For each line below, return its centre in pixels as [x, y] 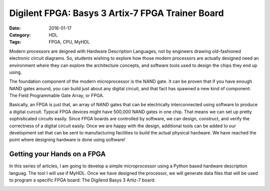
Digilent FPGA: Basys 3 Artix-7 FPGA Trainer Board [117, 13]
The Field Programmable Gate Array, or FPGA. [57, 96]
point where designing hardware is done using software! [67, 140]
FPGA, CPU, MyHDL [69, 42]
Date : [15, 28]
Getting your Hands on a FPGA [57, 154]
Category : [20, 35]
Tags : [15, 42]
